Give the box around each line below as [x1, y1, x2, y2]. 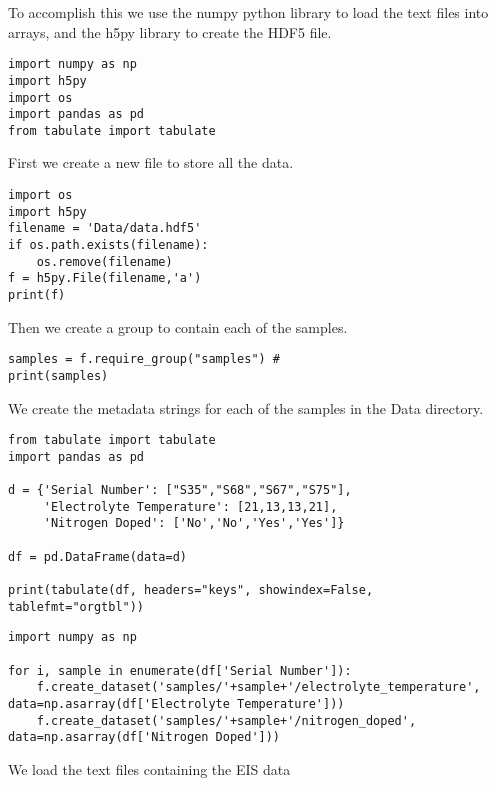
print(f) [8, 288, 66, 302]
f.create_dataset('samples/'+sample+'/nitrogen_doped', [36, 713, 417, 728]
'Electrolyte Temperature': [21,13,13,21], [43, 499, 338, 514]
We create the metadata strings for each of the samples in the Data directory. [8, 397, 484, 418]
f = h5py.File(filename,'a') [8, 271, 202, 286]
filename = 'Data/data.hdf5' [8, 221, 202, 236]
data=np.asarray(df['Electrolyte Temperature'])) [8, 697, 345, 711]
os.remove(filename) [36, 254, 173, 269]
